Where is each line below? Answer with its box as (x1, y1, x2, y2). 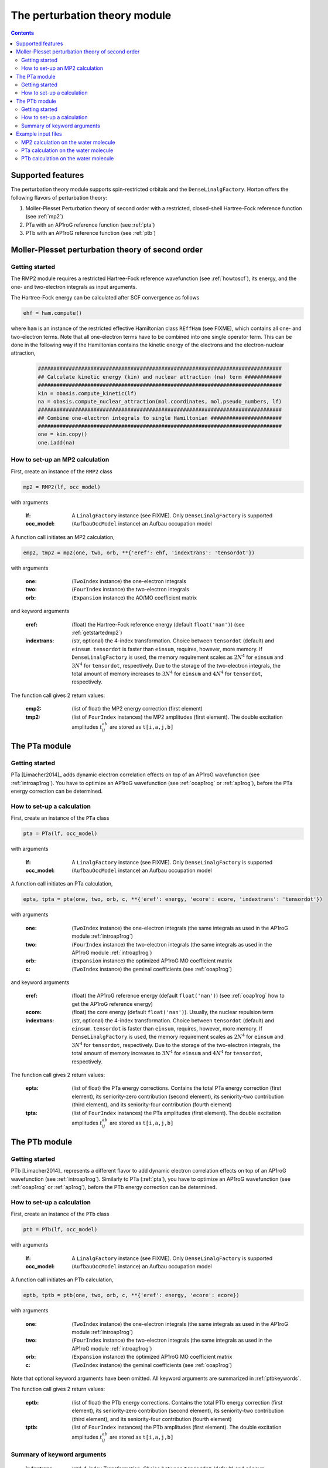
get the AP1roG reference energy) (71, 1000, 153, 1007)
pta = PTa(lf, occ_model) (23, 830, 98, 837)
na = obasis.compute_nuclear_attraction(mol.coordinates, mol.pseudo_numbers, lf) (37, 398, 282, 405)
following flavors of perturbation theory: (11, 194, 108, 201)
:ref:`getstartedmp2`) (71, 629, 122, 637)
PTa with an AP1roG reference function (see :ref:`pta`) (25, 221, 155, 228)
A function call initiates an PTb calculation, (11, 1276, 114, 1283)
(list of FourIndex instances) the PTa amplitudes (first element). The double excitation (71, 1109, 281, 1116)
